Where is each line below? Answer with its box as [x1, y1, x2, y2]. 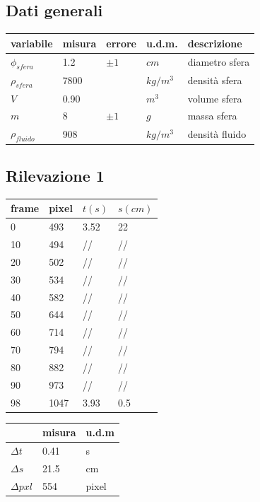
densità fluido [187, 126, 247, 141]
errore [106, 35, 136, 50]
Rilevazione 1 [6, 165, 105, 187]
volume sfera [187, 91, 242, 105]
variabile [11, 35, 53, 50]
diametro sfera [187, 54, 250, 69]
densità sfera [187, 73, 242, 88]
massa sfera [187, 108, 237, 123]
